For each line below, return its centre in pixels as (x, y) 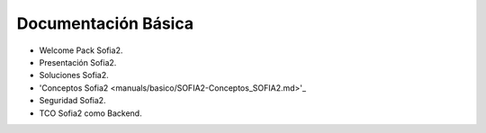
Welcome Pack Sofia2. (81, 50)
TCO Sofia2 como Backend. (91, 113)
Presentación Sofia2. (78, 62)
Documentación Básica (105, 23)
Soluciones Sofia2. (74, 75)
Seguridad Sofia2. (73, 101)
